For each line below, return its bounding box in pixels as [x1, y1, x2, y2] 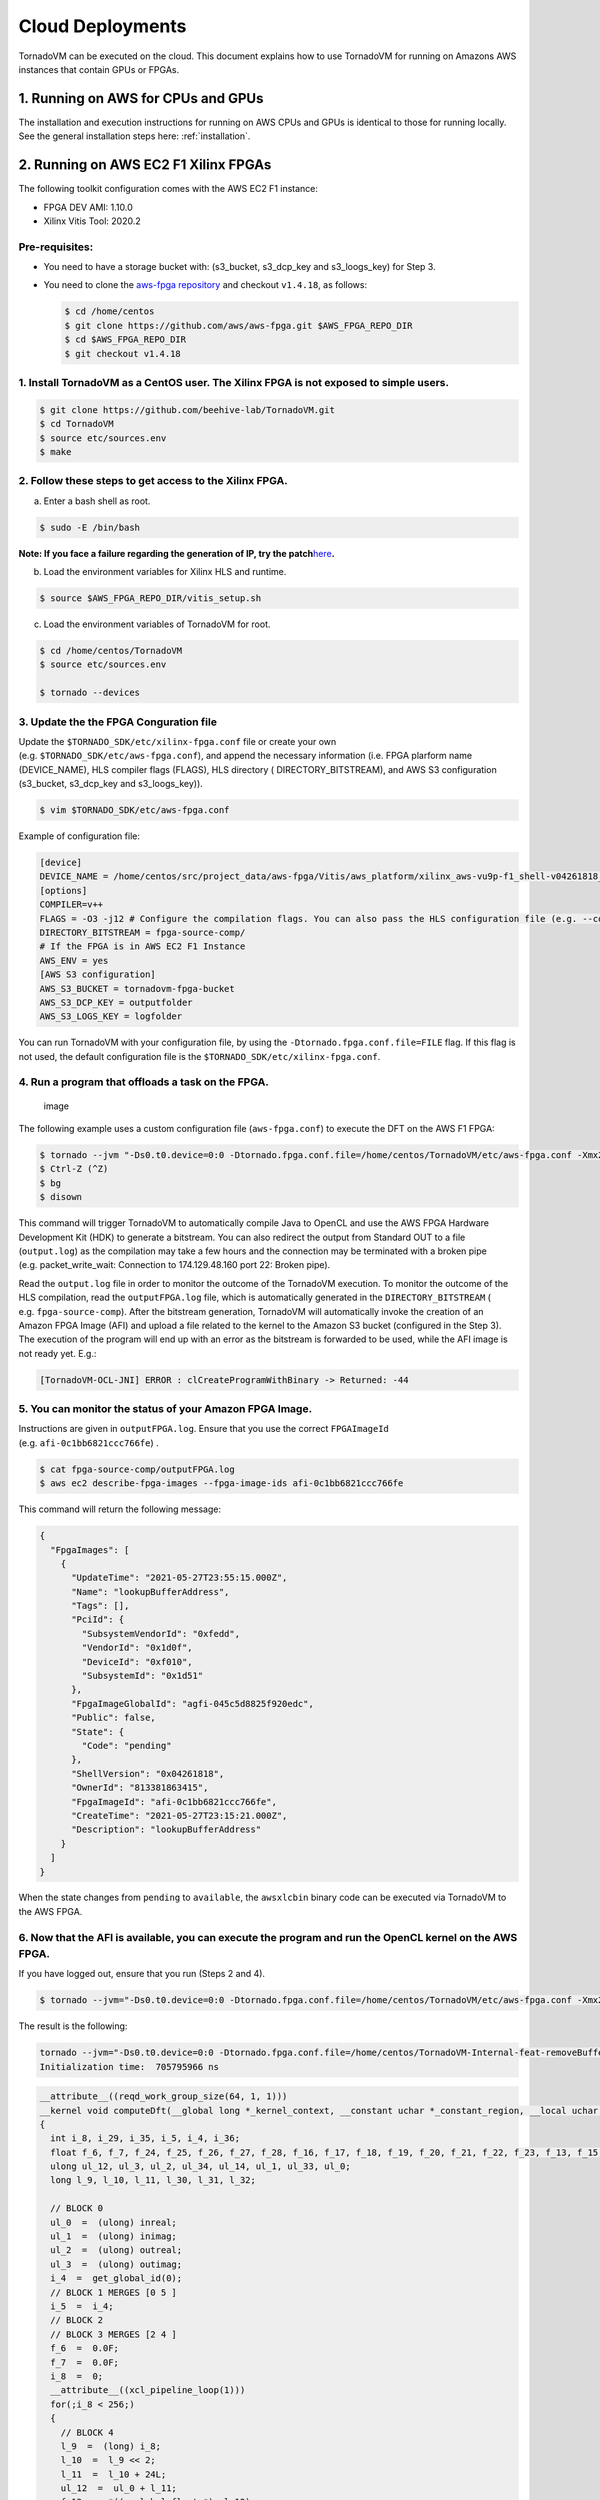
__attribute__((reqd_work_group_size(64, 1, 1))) [39, 2091, 288, 2102]
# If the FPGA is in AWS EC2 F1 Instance [39, 941, 246, 952]
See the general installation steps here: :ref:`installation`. [18, 130, 251, 142]
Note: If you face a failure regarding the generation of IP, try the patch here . [18, 547, 335, 559]
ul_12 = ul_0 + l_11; [60, 2483, 177, 2494]
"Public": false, [71, 1712, 157, 1724]
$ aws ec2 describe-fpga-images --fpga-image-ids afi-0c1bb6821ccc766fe [39, 1478, 404, 1489]
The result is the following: [18, 2020, 128, 2032]
